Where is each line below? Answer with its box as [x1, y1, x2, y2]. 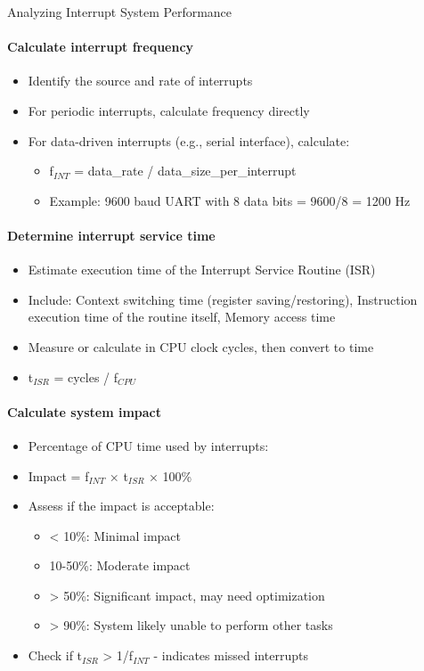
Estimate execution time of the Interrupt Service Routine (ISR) [28, 260, 376, 279]
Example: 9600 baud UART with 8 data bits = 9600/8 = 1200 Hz [49, 191, 411, 209]
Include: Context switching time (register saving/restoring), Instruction [28, 290, 418, 308]
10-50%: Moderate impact [49, 556, 191, 575]
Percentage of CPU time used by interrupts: [28, 436, 269, 454]
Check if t [28, 646, 83, 665]
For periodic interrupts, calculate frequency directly [28, 101, 310, 119]
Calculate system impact [7, 402, 161, 421]
